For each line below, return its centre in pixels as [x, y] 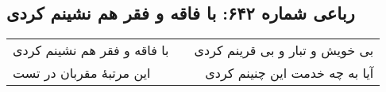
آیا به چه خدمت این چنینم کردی [289, 73]
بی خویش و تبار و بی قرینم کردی [284, 50]
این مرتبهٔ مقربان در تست [82, 73]
